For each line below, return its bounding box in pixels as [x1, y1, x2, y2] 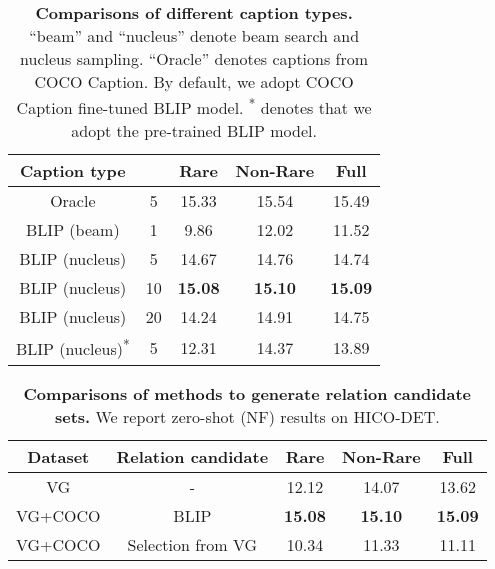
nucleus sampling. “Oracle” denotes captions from [20, 47, 369, 70]
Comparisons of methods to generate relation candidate [23, 381, 472, 405]
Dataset [27, 444, 90, 468]
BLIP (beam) [26, 218, 120, 242]
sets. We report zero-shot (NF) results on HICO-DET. [54, 404, 440, 428]
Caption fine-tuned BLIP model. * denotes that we [16, 93, 372, 120]
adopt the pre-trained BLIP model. [71, 119, 317, 143]
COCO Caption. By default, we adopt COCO [34, 70, 354, 93]
